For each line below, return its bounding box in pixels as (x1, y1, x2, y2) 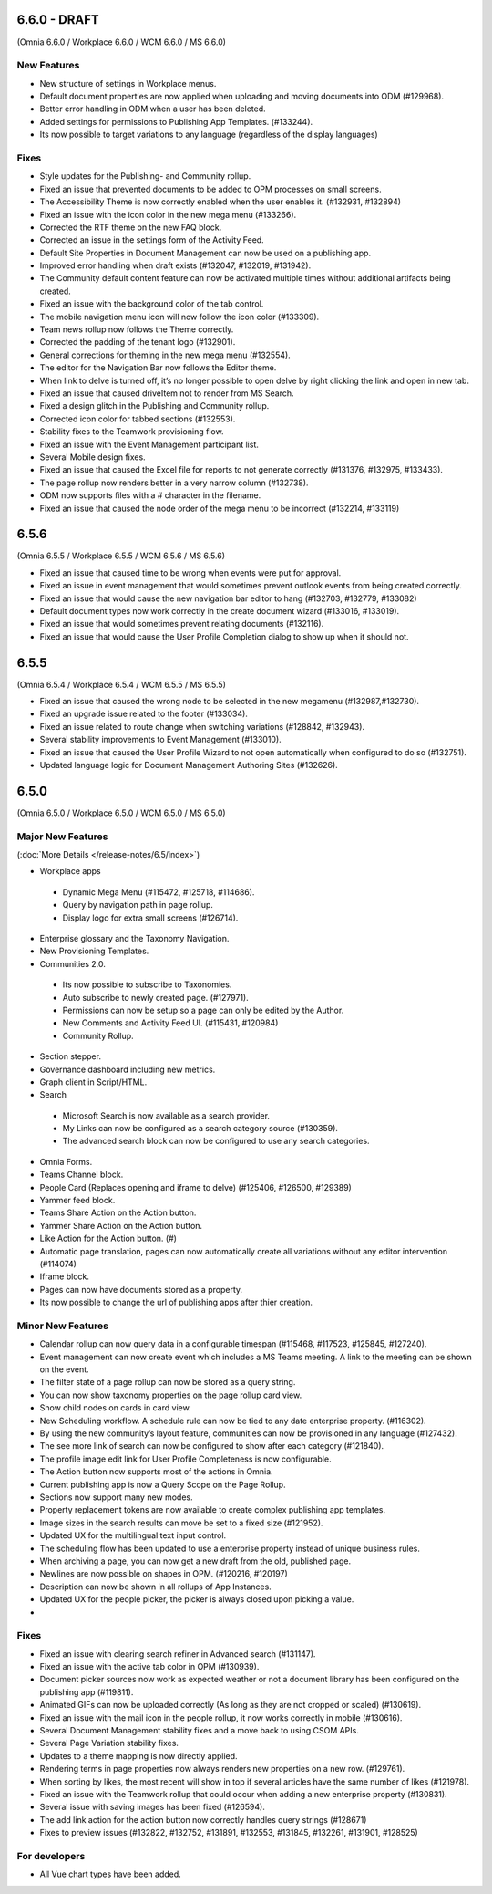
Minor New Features (16, 1319, 109, 1332)
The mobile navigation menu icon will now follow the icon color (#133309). (39, 311, 320, 322)
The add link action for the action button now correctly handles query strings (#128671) (39, 1814, 367, 1825)
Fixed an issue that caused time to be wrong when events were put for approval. (39, 567, 342, 578)
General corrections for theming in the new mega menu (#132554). (39, 349, 291, 360)
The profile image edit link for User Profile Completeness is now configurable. (39, 1453, 332, 1464)
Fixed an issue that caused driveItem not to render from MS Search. (39, 388, 294, 399)
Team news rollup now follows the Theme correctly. (39, 324, 234, 335)
